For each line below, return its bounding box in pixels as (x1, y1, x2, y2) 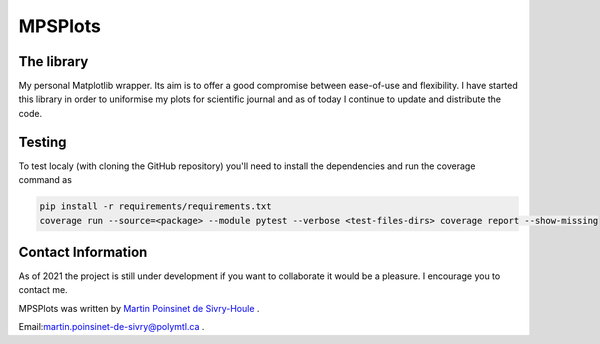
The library (18, 53, 89, 70)
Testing (18, 133, 67, 150)
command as (18, 174, 72, 186)
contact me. (18, 284, 69, 296)
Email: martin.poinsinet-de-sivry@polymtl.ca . (18, 321, 205, 333)
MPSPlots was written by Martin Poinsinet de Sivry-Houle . (18, 302, 260, 314)
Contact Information (18, 243, 148, 260)
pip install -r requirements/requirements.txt (39, 201, 272, 212)
